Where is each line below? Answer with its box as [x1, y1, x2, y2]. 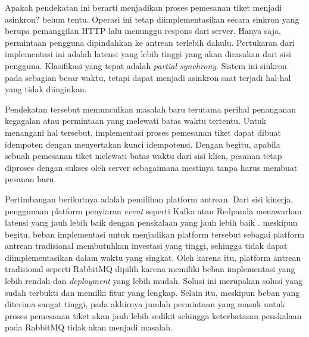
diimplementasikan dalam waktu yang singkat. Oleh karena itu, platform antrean [5, 251, 301, 263]
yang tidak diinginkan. [5, 83, 87, 95]
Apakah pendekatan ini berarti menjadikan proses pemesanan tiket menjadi [5, 1, 282, 13]
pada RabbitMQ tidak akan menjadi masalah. [5, 321, 173, 333]
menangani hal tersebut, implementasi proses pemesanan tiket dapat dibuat [5, 126, 282, 138]
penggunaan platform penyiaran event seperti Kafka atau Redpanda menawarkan [5, 204, 302, 217]
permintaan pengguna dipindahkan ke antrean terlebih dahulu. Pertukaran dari [5, 36, 295, 48]
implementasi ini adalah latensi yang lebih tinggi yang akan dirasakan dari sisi [5, 48, 291, 60]
